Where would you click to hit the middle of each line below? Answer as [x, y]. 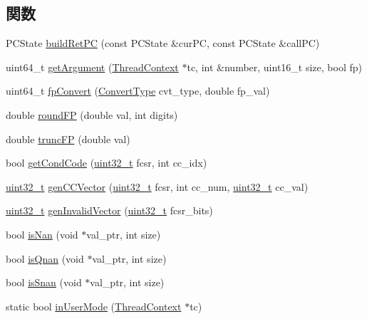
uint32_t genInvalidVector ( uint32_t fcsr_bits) [109, 210]
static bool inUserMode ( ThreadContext [94, 306]
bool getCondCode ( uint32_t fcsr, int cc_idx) [107, 163]
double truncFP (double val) [68, 138]
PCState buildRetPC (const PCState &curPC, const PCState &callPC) [163, 43]
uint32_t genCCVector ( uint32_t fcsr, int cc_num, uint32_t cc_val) [157, 186]
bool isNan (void [42, 234]
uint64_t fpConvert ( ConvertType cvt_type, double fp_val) [138, 91]
